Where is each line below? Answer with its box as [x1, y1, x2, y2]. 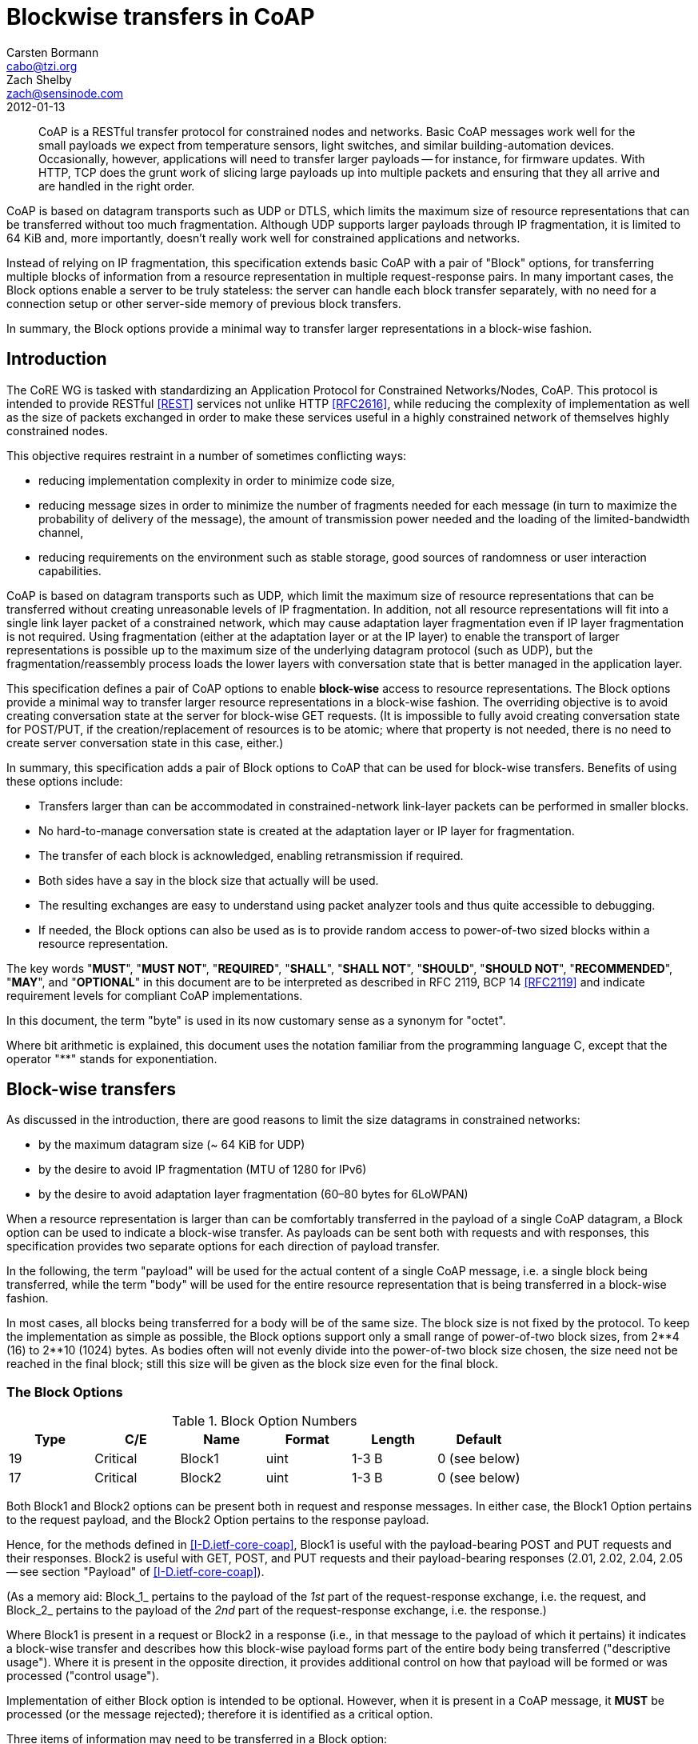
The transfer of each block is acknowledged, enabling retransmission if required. [38, 848, 464, 862]
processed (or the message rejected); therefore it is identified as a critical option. [6, 1707, 433, 1722]
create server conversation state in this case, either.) [6, 735, 284, 750]
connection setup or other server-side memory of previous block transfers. [6, 296, 401, 310]
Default [456, 1431, 502, 1448]
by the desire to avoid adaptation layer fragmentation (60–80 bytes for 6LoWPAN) [38, 1187, 469, 1202]
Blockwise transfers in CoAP [6, 3, 315, 30]
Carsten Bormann [6, 45, 99, 59]
